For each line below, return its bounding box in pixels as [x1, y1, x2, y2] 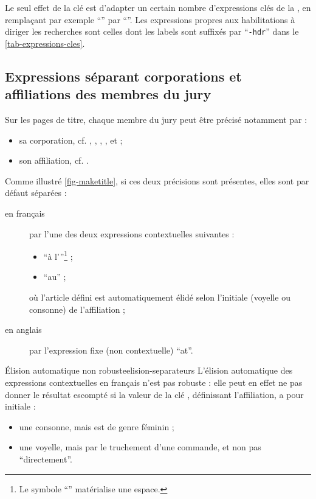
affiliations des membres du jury [5, 85, 211, 103]
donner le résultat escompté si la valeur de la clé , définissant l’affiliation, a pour [5, 388, 304, 400]
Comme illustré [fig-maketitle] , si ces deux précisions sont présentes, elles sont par [5, 174, 309, 187]
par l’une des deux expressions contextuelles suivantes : [29, 227, 235, 240]
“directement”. [19, 452, 72, 465]
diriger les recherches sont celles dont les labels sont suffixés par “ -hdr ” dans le [5, 25, 299, 38]
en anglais [5, 323, 42, 336]
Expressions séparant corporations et [5, 66, 242, 85]
